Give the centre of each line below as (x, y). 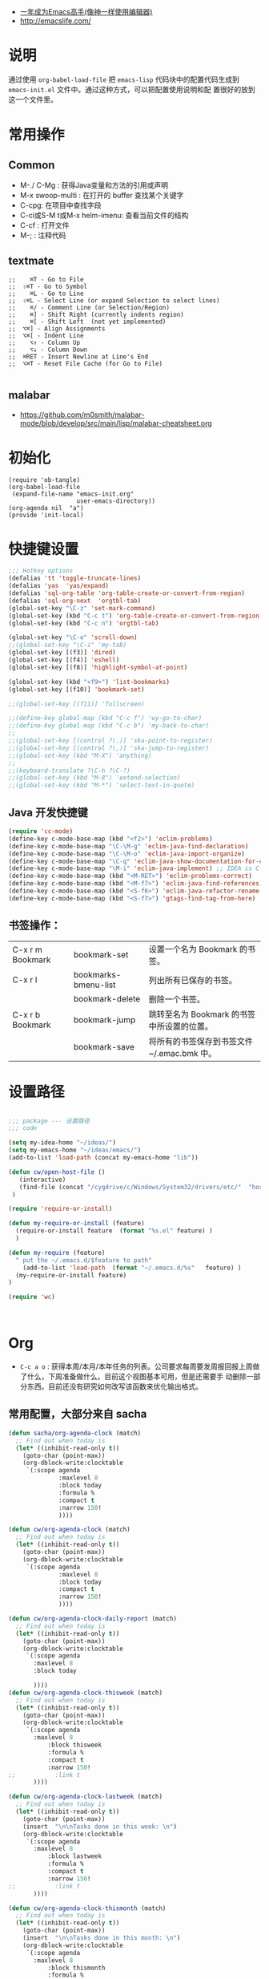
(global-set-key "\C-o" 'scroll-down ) (73, 637)
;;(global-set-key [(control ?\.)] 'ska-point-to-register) (111, 741)
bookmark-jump (104, 1019)
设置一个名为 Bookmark (193, 949)
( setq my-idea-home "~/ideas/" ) (62, 1143)
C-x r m (27, 949)
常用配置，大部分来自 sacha (78, 1414)
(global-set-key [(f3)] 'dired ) (62, 653)
